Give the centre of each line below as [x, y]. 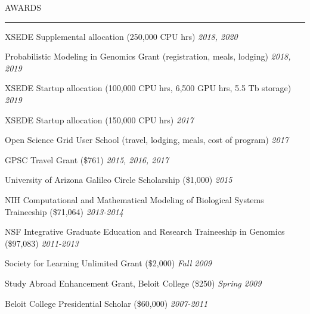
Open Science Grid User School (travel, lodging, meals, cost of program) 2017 [147, 140]
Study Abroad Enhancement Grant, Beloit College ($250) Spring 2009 [133, 283]
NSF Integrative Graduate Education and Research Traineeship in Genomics [145, 231]
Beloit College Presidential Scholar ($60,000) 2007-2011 [106, 303]
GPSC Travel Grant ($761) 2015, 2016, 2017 [87, 159]
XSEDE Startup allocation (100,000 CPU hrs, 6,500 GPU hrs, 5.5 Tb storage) [148, 88]
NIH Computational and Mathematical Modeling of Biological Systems [134, 199]
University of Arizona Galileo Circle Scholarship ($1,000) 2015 [119, 180]
